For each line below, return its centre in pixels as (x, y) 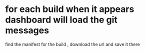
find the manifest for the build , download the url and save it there (72, 44)
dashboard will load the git (61, 20)
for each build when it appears (70, 9)
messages (27, 30)
